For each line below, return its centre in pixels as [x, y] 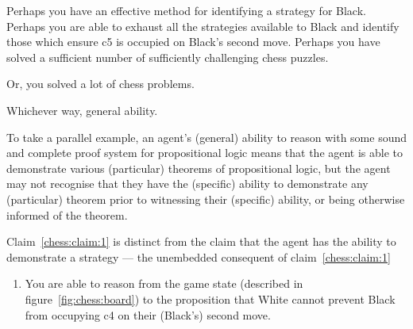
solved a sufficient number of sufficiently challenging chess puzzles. [168, 57]
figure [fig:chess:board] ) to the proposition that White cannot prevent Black [210, 298]
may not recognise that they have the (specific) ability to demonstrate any [187, 184]
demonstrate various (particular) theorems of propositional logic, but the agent [199, 168]
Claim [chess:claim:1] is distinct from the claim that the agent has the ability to [201, 241]
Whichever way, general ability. [82, 110]
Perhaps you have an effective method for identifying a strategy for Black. [186, 10]
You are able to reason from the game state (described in [164, 283]
